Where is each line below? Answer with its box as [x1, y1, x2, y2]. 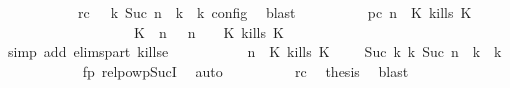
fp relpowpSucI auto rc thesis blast [82, 60, 409, 81]
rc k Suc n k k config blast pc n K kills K [77, 2, 472, 22]
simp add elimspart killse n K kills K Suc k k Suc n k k [7, 41, 502, 62]
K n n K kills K [133, 21, 284, 42]
